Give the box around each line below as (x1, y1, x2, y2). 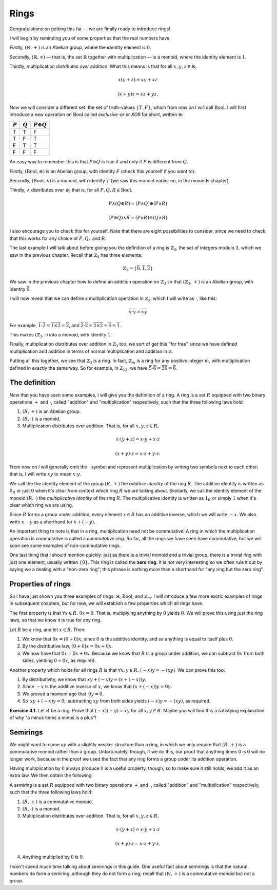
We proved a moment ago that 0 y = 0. (22, 691, 104, 697)
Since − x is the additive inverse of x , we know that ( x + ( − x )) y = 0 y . (22, 684, 172, 690)
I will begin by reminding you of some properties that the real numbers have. (9, 35, 171, 41)
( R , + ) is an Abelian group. (22, 408, 81, 414)
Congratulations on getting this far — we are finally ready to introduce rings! (9, 26, 170, 32)
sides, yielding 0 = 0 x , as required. (22, 657, 96, 664)
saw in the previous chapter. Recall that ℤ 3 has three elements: (9, 252, 143, 259)
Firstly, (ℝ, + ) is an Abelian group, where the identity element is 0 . (9, 44, 151, 51)
